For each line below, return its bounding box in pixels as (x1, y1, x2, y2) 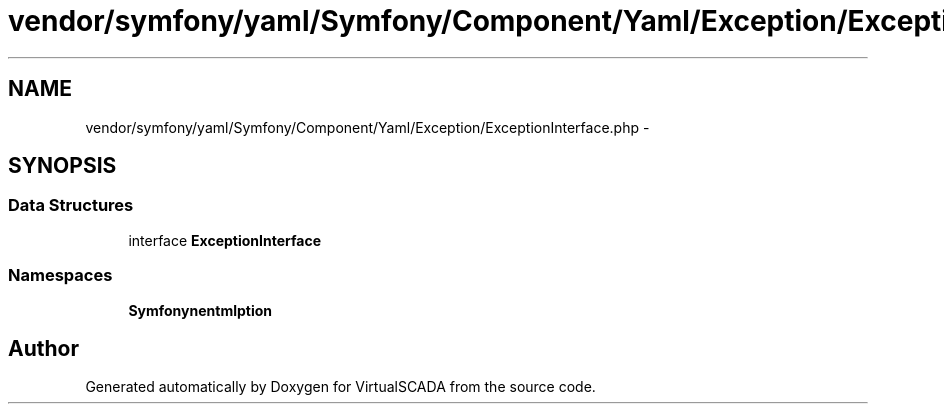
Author (8, 335, 79, 361)
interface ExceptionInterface (128, 231, 322, 249)
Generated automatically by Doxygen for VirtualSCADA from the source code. (85, 378, 596, 396)
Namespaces (8, 265, 113, 286)
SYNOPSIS (8, 153, 117, 179)
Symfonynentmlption (128, 301, 273, 319)
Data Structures (8, 195, 134, 216)
